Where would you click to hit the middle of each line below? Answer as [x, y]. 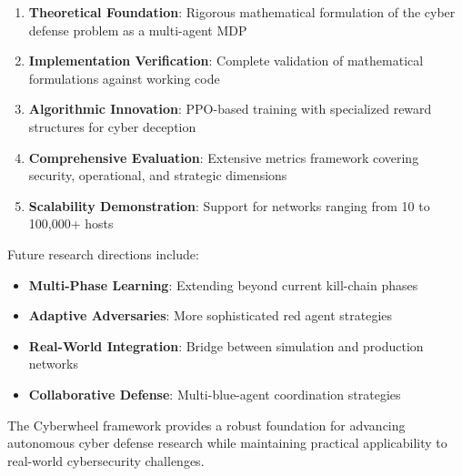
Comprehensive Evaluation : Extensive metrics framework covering [224, 157]
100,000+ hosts [71, 223]
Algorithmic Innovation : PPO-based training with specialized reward [230, 109]
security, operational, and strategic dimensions [158, 175]
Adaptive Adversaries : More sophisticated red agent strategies [211, 315]
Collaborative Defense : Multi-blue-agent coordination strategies [215, 394]
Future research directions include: [103, 253]
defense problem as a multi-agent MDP [138, 30]
